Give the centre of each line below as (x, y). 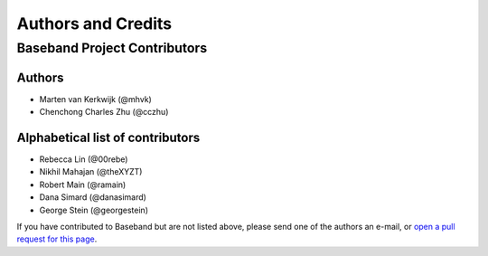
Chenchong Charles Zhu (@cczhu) (104, 112)
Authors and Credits (94, 24)
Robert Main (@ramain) (83, 185)
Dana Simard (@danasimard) (93, 197)
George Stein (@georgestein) (94, 210)
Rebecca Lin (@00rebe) (84, 159)
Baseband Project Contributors (112, 48)
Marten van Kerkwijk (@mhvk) (96, 99)
